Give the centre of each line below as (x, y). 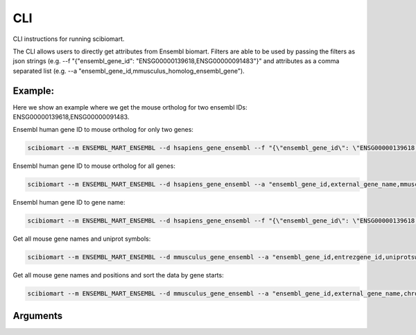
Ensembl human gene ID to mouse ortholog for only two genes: (103, 130)
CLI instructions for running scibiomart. (69, 39)
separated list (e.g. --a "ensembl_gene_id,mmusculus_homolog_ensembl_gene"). (129, 71)
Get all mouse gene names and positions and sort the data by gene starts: (119, 275)
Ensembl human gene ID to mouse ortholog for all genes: (94, 166)
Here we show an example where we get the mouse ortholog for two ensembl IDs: (130, 107)
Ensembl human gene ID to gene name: (69, 203)
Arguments (38, 316)
